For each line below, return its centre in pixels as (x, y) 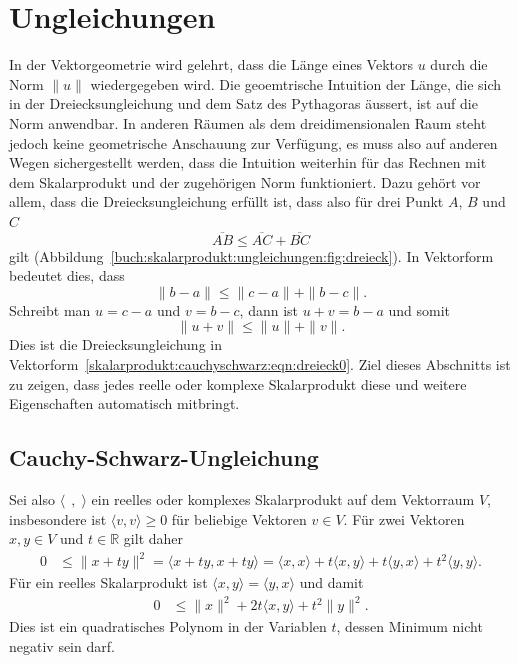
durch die (459, 64)
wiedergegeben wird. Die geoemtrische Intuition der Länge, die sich (296, 83)
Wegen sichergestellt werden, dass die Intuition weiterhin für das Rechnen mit (248, 162)
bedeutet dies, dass (67, 275)
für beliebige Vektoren (239, 518)
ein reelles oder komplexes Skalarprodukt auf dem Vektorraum (283, 499)
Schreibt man (50, 309)
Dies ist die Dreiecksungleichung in (115, 344)
